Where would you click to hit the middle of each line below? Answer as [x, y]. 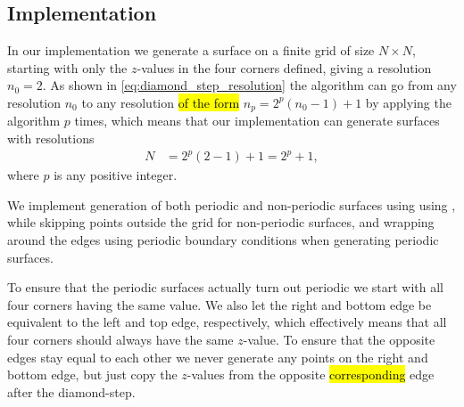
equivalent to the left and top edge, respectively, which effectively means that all [227, 322]
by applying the [408, 102]
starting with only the [67, 67]
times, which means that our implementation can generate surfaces [257, 121]
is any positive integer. [116, 175]
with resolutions [51, 138]
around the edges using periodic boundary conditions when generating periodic [223, 239]
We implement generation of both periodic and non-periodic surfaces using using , [232, 204]
